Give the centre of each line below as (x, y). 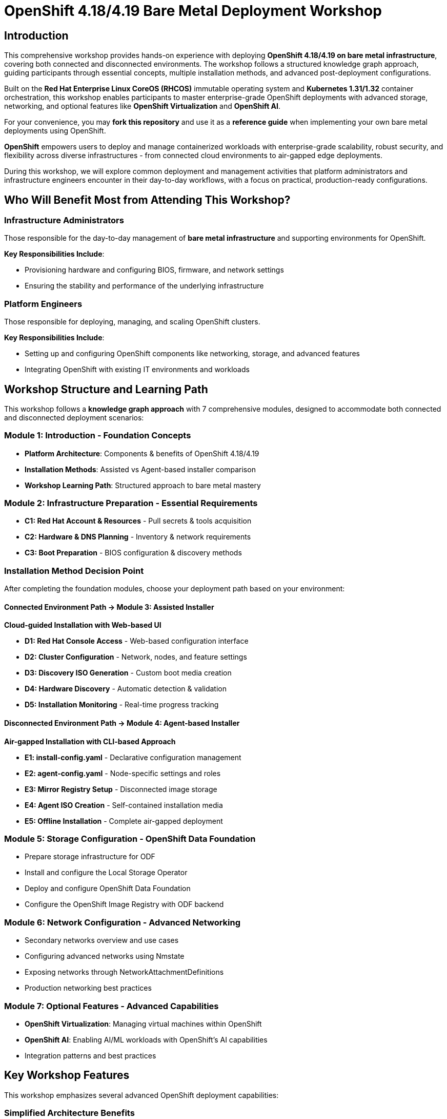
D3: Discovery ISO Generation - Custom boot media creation (128, 673)
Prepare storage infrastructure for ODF (90, 857)
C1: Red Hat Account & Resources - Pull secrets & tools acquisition (138, 521)
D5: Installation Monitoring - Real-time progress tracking (122, 705)
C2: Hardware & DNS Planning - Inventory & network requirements (138, 537)
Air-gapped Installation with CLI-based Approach (90, 741)
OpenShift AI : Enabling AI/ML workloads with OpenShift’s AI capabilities (146, 1039)
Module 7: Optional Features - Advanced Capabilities (111, 1006)
